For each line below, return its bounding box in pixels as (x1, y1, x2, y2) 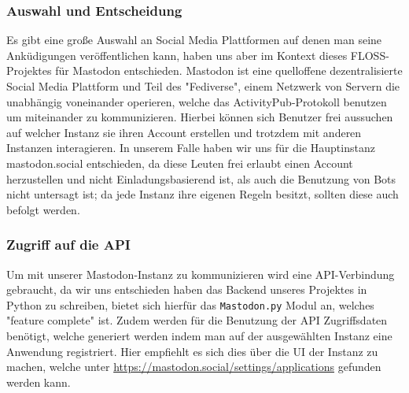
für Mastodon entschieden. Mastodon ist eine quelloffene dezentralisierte (55, 62, 403, 79)
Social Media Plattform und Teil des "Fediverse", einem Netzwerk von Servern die (6, 78, 400, 94)
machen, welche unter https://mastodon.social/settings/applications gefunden (6, 358, 381, 375)
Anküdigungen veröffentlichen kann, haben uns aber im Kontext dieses (6, 46, 348, 63)
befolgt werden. (6, 201, 80, 217)
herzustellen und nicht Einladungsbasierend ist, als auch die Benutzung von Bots (6, 170, 396, 187)
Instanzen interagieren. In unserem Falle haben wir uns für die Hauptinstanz (6, 139, 375, 156)
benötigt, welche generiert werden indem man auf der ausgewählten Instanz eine (6, 328, 392, 343)
